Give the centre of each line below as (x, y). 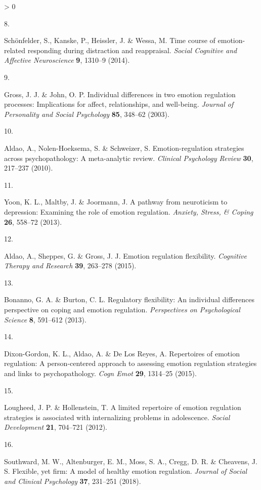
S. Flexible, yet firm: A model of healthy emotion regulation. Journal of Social (126, 471)
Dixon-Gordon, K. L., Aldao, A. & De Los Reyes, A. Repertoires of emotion (122, 353)
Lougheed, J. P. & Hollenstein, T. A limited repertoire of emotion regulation (123, 407)
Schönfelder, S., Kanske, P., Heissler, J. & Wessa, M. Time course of (110, 40)
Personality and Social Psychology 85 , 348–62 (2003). (87, 114)
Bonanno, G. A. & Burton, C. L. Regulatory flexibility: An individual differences (129, 299)
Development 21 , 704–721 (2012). (56, 427)
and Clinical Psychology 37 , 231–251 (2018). (73, 481)
